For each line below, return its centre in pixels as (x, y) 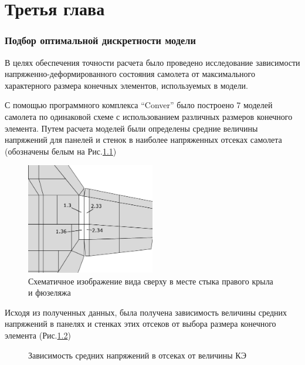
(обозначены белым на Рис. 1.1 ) (61, 151)
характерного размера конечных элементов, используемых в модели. (126, 85)
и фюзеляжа (50, 292)
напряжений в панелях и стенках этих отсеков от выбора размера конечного (140, 324)
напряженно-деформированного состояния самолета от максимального (130, 74)
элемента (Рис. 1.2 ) (38, 335)
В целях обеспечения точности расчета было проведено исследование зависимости (152, 62)
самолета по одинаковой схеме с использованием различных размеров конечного (149, 116)
